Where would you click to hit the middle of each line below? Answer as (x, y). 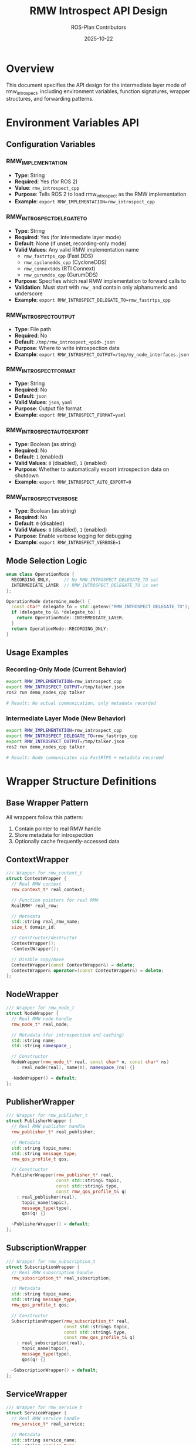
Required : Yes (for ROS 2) (46, 182)
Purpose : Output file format (48, 408)
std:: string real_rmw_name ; (46, 922)
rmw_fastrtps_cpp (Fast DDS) (58, 256)
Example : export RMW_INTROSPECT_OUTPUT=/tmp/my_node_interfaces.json (102, 354)
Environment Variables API (73, 123)
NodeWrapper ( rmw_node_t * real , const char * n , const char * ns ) (90, 1062)
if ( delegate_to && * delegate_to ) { (56, 612)
